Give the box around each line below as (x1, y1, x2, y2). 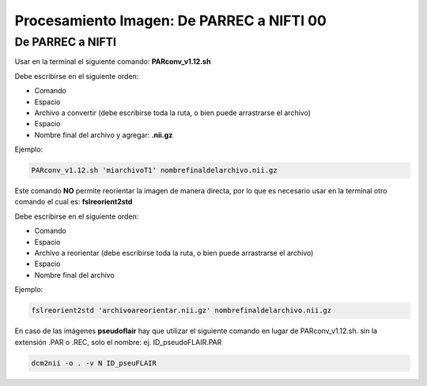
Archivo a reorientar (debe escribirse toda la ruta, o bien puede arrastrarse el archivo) (34, 249, 314, 258)
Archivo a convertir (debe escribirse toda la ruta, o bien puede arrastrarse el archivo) (34, 107, 312, 118)
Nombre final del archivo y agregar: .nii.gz (34, 130, 173, 140)
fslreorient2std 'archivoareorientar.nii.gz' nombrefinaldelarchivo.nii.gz (31, 306, 332, 315)
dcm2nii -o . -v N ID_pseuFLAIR (31, 358, 157, 367)
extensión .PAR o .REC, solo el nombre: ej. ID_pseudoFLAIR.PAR (14, 337, 222, 347)
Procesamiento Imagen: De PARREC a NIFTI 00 (14, 12, 327, 29)
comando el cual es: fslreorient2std (14, 197, 133, 207)
